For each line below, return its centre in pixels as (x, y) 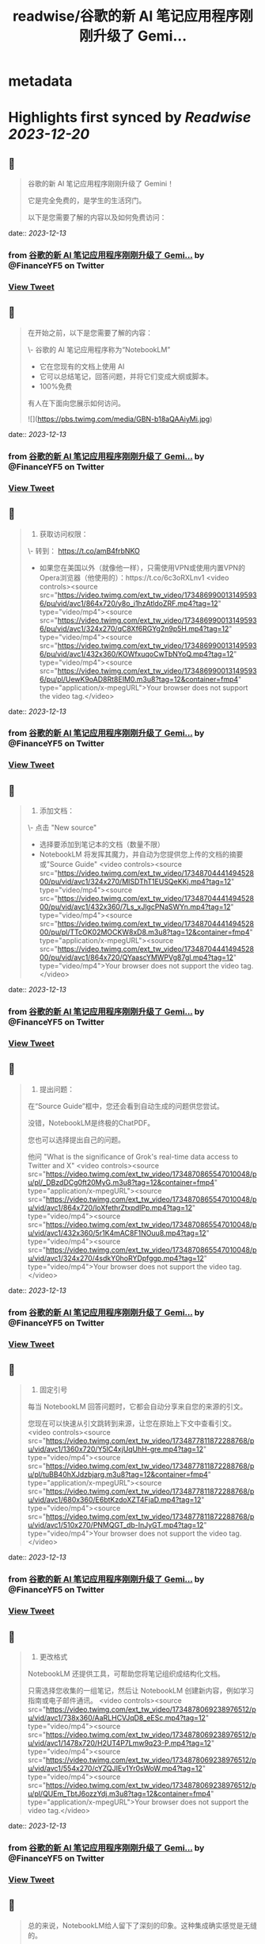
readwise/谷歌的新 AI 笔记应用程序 (126, 16)
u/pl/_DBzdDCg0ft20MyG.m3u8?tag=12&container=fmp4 (121, 1182)
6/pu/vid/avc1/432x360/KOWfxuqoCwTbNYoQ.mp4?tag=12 (136, 654)
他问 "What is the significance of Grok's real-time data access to (133, 1156)
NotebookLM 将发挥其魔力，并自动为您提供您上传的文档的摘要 (141, 854)
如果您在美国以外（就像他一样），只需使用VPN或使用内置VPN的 (142, 567)
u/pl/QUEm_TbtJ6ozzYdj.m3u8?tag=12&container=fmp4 (119, 1794)
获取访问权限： (64, 534)
